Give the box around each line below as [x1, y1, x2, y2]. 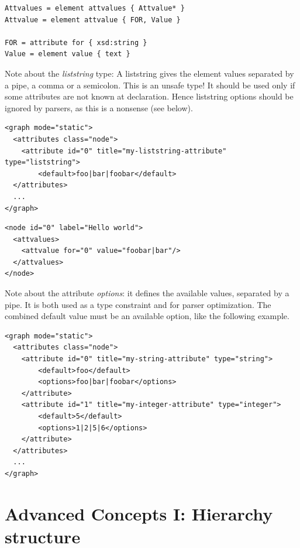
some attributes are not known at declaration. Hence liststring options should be [5, 90, 294, 102]
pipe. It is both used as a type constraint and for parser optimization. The [5, 298, 271, 310]
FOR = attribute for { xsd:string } [5, 38, 147, 47]
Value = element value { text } [5, 50, 130, 59]
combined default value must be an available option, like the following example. [5, 310, 289, 322]
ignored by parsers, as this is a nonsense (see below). [5, 101, 193, 114]
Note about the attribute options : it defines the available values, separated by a [5, 287, 289, 299]
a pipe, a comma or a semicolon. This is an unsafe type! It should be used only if [5, 78, 295, 91]
